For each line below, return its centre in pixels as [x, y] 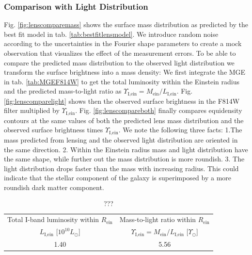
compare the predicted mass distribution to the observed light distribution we [119, 62]
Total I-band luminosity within [53, 219]
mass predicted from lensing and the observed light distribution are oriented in [121, 139]
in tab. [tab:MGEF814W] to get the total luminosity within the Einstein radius [122, 81]
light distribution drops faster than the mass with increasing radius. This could [121, 168]
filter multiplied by [32, 110]
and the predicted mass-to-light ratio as [63, 91]
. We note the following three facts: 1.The [180, 130]
